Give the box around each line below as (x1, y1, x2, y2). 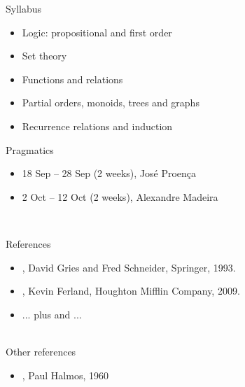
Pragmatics (6, 142, 54, 157)
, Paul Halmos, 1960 (22, 367, 108, 382)
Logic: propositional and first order (22, 24, 172, 39)
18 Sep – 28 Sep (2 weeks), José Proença (22, 166, 197, 181)
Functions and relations (22, 71, 123, 86)
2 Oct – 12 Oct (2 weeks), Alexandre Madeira (22, 189, 218, 204)
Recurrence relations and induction (22, 118, 173, 133)
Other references (6, 344, 76, 358)
